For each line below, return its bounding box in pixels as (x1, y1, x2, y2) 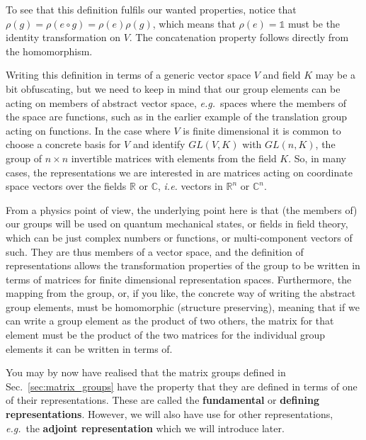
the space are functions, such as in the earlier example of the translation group (6, 109, 348, 124)
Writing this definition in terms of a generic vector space (6, 67, 251, 82)
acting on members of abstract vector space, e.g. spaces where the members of (6, 95, 346, 110)
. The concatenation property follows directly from (129, 30, 349, 45)
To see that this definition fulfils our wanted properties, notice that (6, 2, 297, 16)
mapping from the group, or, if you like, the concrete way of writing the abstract (6, 286, 356, 300)
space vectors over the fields (6, 179, 127, 193)
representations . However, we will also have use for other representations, (6, 407, 333, 422)
